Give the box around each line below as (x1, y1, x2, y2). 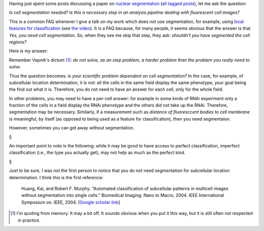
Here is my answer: (9, 48, 48, 54)
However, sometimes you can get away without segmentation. (9, 125, 134, 131)
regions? (9, 39, 27, 45)
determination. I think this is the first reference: (9, 174, 104, 180)
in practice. (18, 217, 41, 223)
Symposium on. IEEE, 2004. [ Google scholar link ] (21, 199, 120, 205)
